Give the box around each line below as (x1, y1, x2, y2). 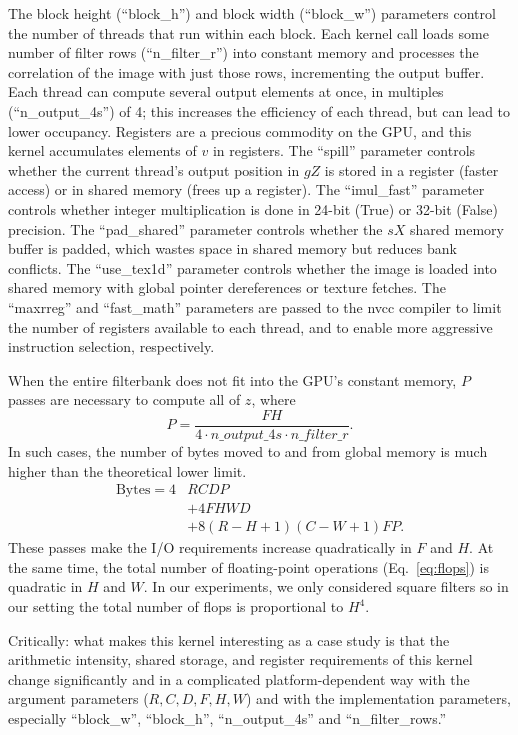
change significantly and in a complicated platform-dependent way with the (8, 668, 470, 689)
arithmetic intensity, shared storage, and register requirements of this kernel (8, 649, 473, 670)
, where (251, 389, 296, 410)
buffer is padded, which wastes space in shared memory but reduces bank (8, 238, 457, 259)
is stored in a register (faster (324, 159, 499, 180)
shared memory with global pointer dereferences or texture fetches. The (8, 277, 446, 298)
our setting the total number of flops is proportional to (8, 596, 344, 616)
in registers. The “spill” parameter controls (212, 140, 476, 161)
